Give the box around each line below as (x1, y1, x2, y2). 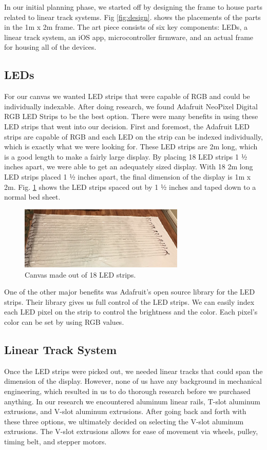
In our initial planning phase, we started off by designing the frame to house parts (4, 2, 263, 12)
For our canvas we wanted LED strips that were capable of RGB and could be (4, 91, 250, 102)
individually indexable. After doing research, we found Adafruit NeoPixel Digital (4, 101, 258, 111)
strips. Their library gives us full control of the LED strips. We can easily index (4, 296, 255, 307)
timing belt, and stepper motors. (4, 436, 107, 446)
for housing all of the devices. (4, 42, 97, 52)
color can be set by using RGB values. (4, 316, 124, 327)
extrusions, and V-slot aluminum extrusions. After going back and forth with (4, 406, 246, 417)
